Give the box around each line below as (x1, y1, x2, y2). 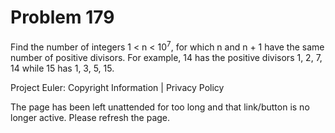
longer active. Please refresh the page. (10, 111, 171, 123)
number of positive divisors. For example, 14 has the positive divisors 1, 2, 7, (10, 51, 323, 63)
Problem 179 (10, 6, 115, 29)
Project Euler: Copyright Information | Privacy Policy (10, 81, 225, 93)
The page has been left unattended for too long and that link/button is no (10, 101, 310, 113)
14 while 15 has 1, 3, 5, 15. (10, 62, 115, 74)
